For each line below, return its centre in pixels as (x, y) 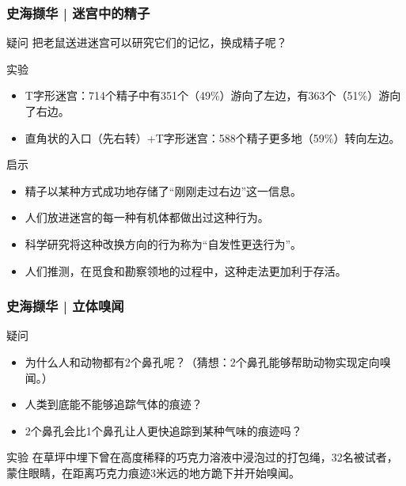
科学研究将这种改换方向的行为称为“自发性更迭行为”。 (163, 243)
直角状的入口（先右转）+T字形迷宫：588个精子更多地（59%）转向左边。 (212, 137)
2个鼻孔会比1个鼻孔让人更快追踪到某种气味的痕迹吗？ (163, 430)
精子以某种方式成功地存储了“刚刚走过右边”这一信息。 (163, 190)
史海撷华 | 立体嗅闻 (65, 306)
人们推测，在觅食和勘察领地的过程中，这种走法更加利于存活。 (186, 270)
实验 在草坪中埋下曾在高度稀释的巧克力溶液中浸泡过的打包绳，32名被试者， (202, 457)
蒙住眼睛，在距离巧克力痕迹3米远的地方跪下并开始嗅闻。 (153, 472)
